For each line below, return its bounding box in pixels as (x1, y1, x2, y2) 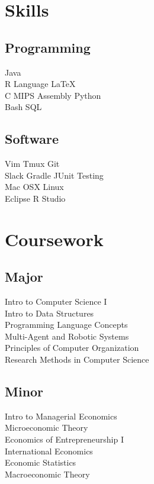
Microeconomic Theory (5, 421, 88, 434)
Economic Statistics (5, 456, 76, 469)
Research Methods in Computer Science (5, 353, 149, 366)
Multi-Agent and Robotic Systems (5, 330, 129, 342)
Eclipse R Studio (5, 192, 66, 204)
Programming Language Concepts (5, 318, 128, 331)
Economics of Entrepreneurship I (5, 433, 124, 446)
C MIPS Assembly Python (5, 89, 101, 101)
